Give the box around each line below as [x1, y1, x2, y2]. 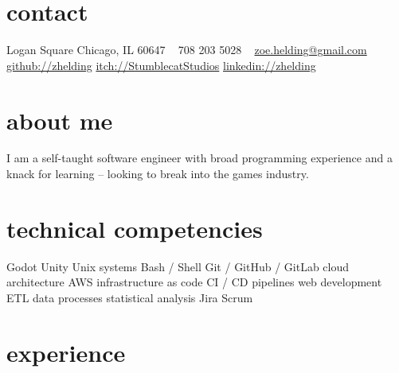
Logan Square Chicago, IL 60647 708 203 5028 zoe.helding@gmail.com [6, 41, 367, 58]
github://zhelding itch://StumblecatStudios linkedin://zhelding [6, 56, 316, 73]
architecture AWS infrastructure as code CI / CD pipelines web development [6, 274, 382, 290]
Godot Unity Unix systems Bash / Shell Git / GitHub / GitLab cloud [6, 258, 350, 274]
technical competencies [6, 212, 263, 244]
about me [6, 103, 113, 136]
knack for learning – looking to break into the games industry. [6, 165, 309, 182]
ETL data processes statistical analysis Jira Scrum [6, 289, 253, 305]
